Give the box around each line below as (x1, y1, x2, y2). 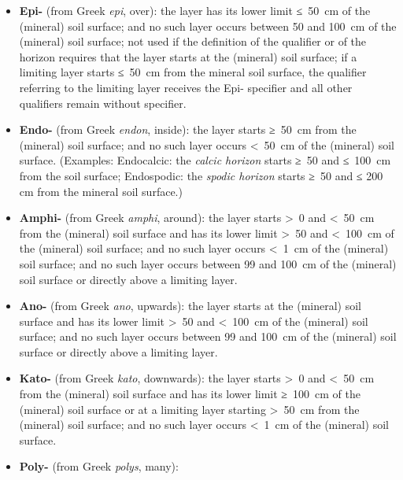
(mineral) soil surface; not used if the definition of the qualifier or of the (19, 33, 367, 50)
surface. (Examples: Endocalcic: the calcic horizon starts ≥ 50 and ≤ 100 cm (19, 152, 391, 168)
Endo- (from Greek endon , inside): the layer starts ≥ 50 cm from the (19, 121, 357, 138)
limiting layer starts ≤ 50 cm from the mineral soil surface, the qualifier (19, 64, 367, 80)
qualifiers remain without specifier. (19, 94, 187, 111)
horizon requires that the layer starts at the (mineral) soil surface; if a (19, 48, 357, 65)
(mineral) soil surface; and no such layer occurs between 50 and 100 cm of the (19, 17, 397, 34)
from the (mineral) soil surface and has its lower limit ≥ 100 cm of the (19, 386, 360, 402)
